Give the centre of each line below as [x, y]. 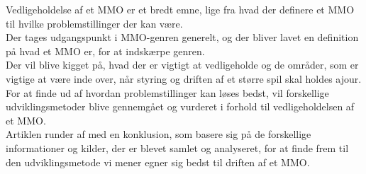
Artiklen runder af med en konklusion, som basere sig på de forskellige [159, 134]
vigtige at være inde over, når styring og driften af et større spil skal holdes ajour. [184, 78]
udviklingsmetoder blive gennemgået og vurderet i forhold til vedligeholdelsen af [180, 106]
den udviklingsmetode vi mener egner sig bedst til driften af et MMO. [158, 162]
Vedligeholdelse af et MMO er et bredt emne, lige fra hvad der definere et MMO [180, 9]
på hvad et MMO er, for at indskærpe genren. [105, 51]
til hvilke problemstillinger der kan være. [94, 23]
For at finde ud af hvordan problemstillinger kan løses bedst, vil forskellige [167, 92]
